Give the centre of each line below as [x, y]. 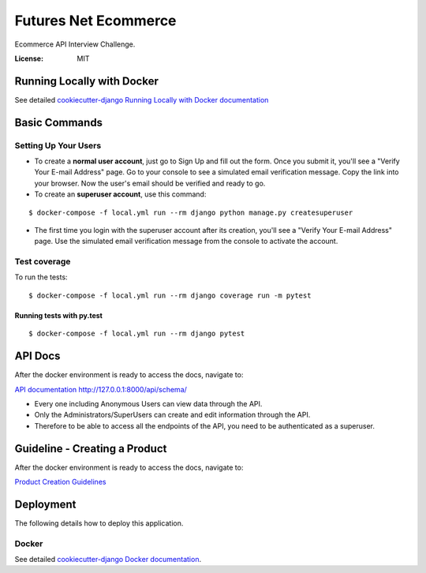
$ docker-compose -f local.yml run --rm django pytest [137, 334]
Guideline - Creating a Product [91, 449]
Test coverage [43, 262]
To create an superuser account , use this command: [120, 194]
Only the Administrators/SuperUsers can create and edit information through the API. [172, 415]
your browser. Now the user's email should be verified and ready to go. [150, 183]
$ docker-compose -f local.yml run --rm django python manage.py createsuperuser [191, 212]
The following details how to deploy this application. [99, 523]
